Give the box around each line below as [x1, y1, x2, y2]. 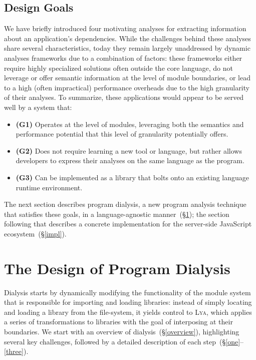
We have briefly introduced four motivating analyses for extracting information [4, 23, 246, 34]
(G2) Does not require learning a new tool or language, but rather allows [16, 145, 242, 156]
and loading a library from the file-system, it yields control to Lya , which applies [4, 306, 252, 317]
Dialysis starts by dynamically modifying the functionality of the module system [4, 287, 251, 297]
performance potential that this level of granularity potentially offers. [16, 129, 228, 139]
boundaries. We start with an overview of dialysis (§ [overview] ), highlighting [4, 326, 239, 336]
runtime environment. [16, 182, 83, 192]
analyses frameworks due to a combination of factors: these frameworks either [4, 52, 242, 63]
